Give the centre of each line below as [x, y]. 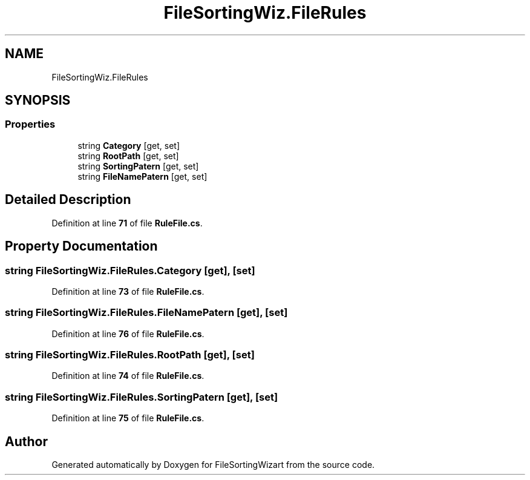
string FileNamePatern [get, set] [142, 176]
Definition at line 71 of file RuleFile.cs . [127, 223]
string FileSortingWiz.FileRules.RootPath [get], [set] [130, 355]
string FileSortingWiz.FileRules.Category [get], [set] [130, 270]
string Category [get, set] [129, 145]
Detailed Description [68, 200]
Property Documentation [81, 246]
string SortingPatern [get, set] [138, 166]
